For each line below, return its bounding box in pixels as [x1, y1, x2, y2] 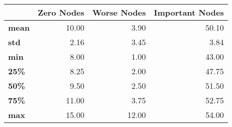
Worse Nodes [92, 7, 146, 18]
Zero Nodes [37, 7, 85, 18]
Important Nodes [153, 7, 224, 18]
